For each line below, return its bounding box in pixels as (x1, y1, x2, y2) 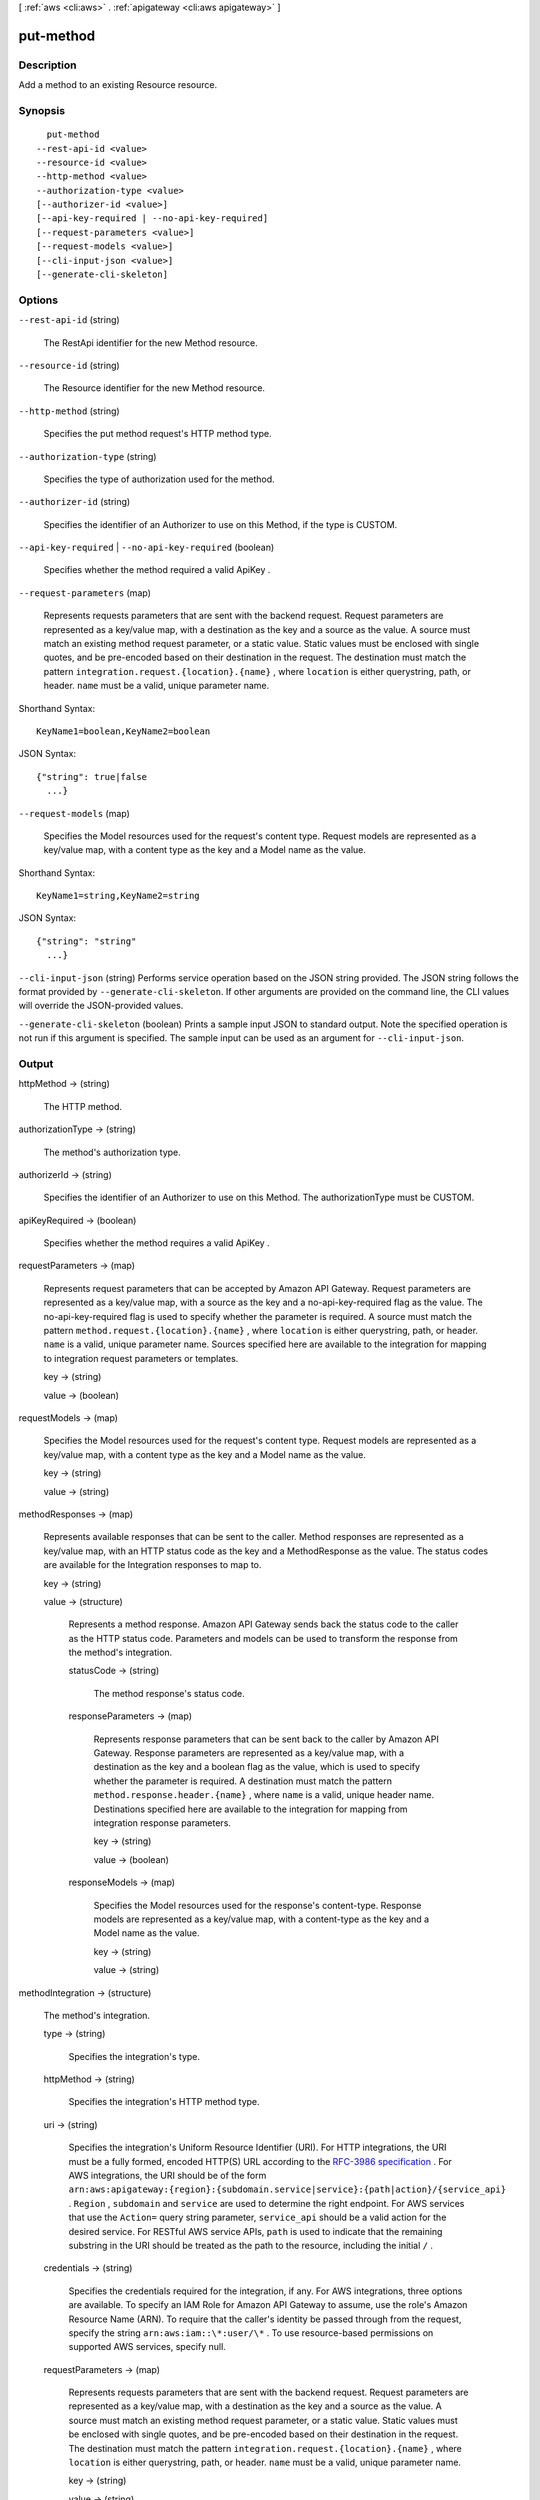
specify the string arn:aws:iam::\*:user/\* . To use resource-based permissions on (68, 2326, 434, 2339)
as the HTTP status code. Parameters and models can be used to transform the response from (68, 1632, 459, 1644)
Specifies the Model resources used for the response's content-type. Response (93, 1899, 422, 1911)
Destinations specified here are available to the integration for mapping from (93, 1803, 409, 1815)
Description (18, 58, 77, 72)
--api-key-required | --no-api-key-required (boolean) (18, 541, 275, 554)
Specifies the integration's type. (68, 2050, 200, 2062)
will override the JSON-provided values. (18, 1000, 184, 1012)
